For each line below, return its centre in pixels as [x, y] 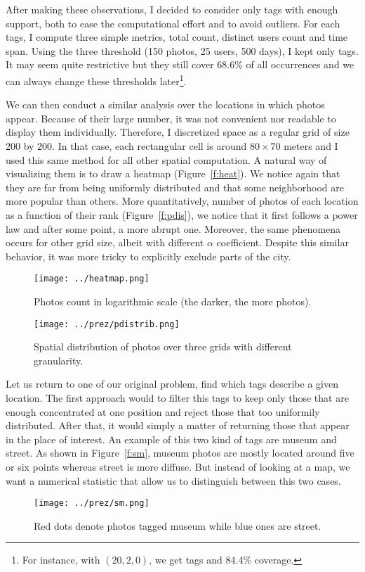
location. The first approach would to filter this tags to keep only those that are [177, 398]
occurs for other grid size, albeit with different [105, 242]
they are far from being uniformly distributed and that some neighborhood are [175, 187]
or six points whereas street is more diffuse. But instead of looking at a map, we [178, 466]
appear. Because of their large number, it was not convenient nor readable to [171, 118]
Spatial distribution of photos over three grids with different [163, 347]
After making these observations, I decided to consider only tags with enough [172, 9]
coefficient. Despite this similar [283, 242]
